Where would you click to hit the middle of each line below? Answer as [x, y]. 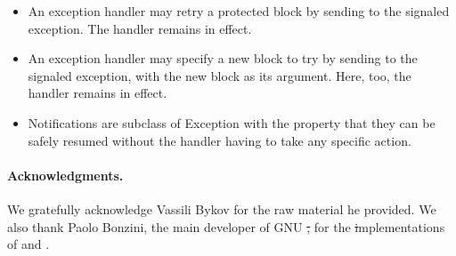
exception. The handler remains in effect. [140, 28]
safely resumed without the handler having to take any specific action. [220, 140]
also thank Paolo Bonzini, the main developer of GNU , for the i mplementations [226, 226]
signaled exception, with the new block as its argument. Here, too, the [220, 75]
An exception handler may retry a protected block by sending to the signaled [239, 11]
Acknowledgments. [65, 175]
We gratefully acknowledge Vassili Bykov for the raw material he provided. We [222, 208]
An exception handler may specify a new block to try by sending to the [223, 58]
